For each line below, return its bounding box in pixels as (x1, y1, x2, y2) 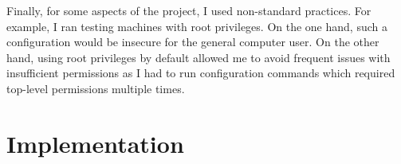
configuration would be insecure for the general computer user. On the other (6, 33, 379, 50)
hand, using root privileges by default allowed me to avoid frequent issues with (6, 49, 391, 65)
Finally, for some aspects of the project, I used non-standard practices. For (6, 2, 372, 18)
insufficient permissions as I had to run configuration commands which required (6, 64, 395, 81)
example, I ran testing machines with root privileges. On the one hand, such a (6, 18, 387, 34)
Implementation (6, 127, 184, 159)
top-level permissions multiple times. (6, 80, 185, 96)
